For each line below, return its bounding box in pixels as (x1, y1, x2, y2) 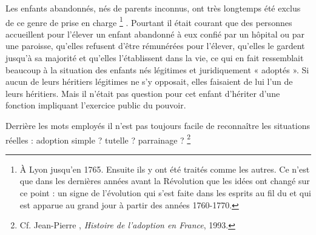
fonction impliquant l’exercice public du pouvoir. (5, 99, 186, 111)
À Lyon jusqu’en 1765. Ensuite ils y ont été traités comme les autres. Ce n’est (19, 162, 310, 175)
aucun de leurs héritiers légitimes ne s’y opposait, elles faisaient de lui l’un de (5, 75, 293, 88)
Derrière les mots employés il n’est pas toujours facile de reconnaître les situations (5, 119, 310, 131)
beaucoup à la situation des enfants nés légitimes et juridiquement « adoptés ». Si (5, 63, 309, 76)
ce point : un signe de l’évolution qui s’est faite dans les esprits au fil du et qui (19, 187, 311, 199)
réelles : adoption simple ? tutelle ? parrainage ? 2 (5, 131, 191, 146)
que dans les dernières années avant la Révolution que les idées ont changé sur (19, 174, 310, 187)
